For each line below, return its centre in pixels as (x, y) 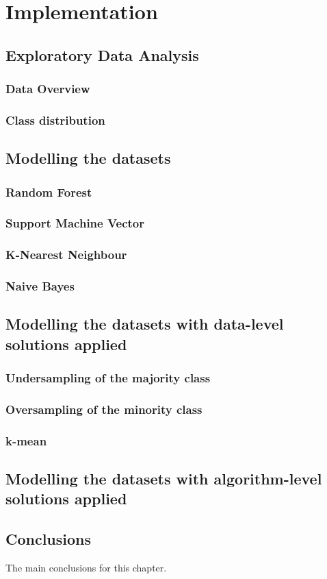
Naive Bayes (40, 286)
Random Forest (49, 192)
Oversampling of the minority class (104, 409)
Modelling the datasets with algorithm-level (164, 479)
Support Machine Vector (75, 223)
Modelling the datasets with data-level (145, 324)
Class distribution (55, 120)
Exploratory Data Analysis (102, 54)
